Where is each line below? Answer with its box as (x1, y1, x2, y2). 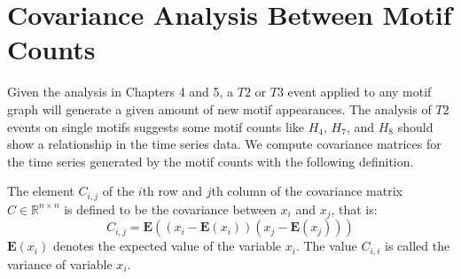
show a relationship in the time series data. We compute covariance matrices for (7, 135, 441, 153)
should (397, 117, 434, 136)
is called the (385, 236, 450, 255)
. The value (295, 236, 357, 255)
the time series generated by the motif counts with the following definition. (7, 151, 414, 170)
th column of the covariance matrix (211, 182, 402, 200)
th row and (142, 182, 202, 200)
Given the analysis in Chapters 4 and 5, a (7, 82, 234, 101)
